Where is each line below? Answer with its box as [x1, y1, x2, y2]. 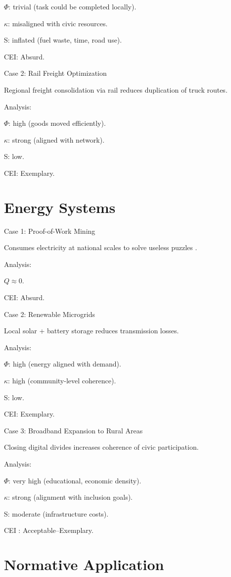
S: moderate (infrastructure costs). [4, 508, 109, 519]
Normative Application [4, 554, 164, 575]
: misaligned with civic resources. [8, 18, 108, 28]
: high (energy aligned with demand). [8, 359, 121, 369]
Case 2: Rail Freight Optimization [4, 68, 107, 78]
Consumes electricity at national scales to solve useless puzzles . [4, 242, 197, 253]
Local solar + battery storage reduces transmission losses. [4, 325, 179, 336]
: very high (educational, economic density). [8, 475, 141, 485]
